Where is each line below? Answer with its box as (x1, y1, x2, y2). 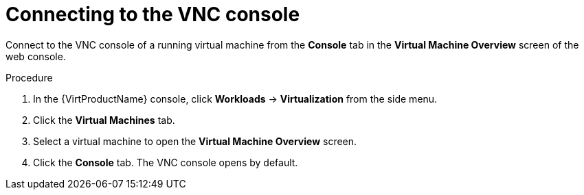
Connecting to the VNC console (5, 3, 300, 26)
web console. (5, 50, 66, 62)
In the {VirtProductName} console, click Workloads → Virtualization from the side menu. (33, 92, 438, 105)
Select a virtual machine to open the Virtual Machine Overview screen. (33, 135, 357, 147)
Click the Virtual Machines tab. (33, 114, 175, 126)
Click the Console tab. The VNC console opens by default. (33, 156, 298, 168)
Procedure (5, 71, 53, 83)
